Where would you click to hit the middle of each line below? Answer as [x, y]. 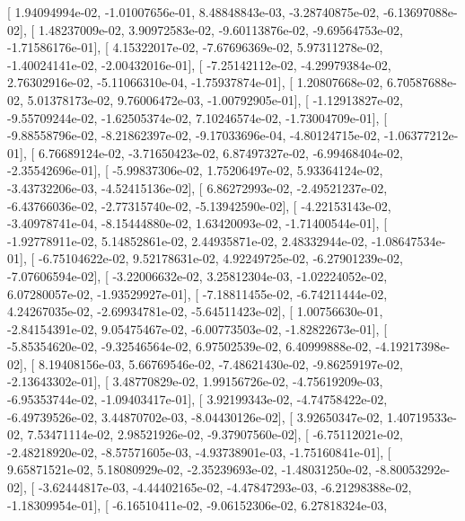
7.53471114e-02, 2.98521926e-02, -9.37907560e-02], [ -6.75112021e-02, [215, 434]
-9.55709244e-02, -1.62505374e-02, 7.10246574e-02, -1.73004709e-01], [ [197, 117]
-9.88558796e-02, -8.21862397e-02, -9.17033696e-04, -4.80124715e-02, [194, 135]
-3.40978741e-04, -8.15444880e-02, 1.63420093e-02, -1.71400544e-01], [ [197, 223]
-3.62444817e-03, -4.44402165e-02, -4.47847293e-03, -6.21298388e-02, [225, 487]
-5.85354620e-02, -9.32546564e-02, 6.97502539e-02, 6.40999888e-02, [189, 346]
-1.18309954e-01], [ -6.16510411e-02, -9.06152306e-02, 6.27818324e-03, [197, 504]
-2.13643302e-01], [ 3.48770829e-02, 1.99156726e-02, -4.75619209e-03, [195, 381]
